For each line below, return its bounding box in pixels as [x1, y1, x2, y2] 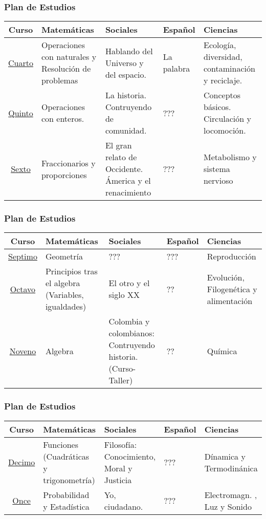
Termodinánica [204, 462, 258, 474]
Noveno [9, 344, 36, 357]
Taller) [108, 374, 133, 386]
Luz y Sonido [204, 500, 252, 512]
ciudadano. [104, 500, 143, 512]
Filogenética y [207, 283, 257, 295]
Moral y [104, 462, 132, 474]
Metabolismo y [204, 151, 257, 163]
